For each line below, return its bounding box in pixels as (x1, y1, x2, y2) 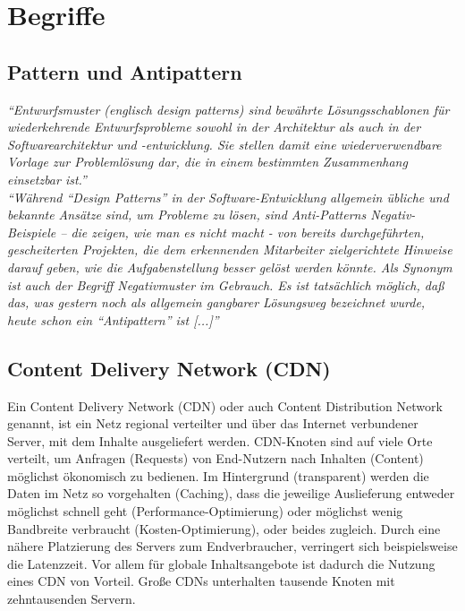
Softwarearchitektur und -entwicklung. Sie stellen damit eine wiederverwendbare (7, 134, 442, 153)
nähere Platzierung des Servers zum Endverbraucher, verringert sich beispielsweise (7, 537, 458, 555)
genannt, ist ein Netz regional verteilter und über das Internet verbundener (7, 414, 418, 433)
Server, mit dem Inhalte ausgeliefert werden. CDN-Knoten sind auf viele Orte (7, 431, 433, 450)
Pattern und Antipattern (7, 57, 242, 85)
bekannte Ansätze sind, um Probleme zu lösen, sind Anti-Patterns (7, 205, 367, 224)
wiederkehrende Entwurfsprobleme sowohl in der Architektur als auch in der (7, 117, 421, 136)
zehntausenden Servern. (7, 589, 136, 608)
